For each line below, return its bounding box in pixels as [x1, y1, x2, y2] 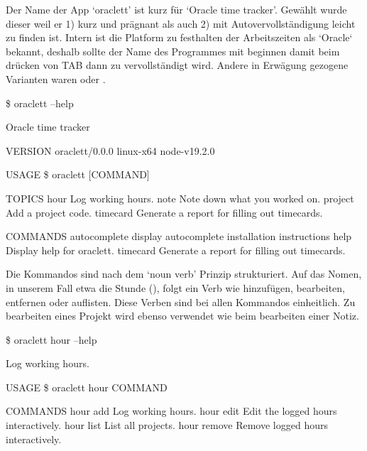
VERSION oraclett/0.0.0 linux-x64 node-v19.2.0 [6, 143, 215, 158]
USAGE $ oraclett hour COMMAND [6, 379, 168, 394]
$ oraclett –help [6, 95, 74, 110]
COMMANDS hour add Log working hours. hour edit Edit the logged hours [6, 403, 337, 418]
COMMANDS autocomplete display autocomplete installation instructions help [6, 229, 352, 244]
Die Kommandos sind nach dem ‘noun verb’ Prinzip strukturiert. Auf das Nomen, [6, 266, 362, 281]
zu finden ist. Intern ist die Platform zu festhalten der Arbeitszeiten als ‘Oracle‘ [6, 30, 353, 45]
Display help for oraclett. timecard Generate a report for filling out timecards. [6, 242, 346, 257]
